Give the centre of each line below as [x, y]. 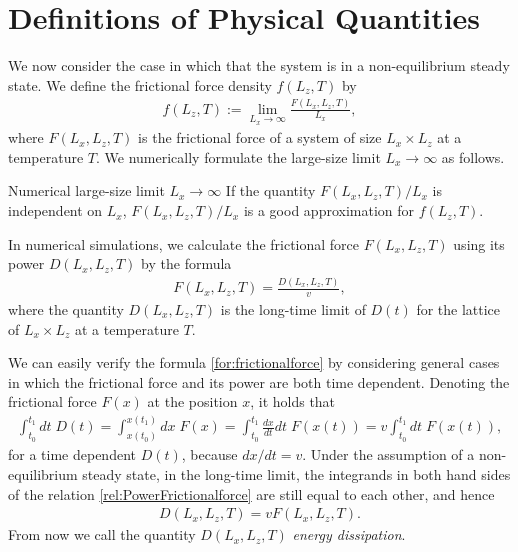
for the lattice [458, 309]
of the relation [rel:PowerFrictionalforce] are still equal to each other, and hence [251, 493]
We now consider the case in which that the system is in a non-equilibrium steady [259, 65]
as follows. [473, 156]
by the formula [186, 263]
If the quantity [270, 190]
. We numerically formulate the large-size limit [238, 156]
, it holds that [293, 401]
